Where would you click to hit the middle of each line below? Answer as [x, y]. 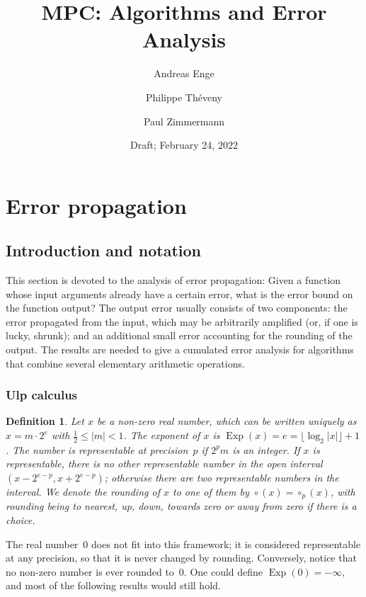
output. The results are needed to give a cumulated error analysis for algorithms [180, 349]
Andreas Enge [184, 73]
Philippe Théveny [184, 97]
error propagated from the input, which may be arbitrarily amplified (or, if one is [182, 321]
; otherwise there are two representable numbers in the [222, 478]
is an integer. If [266, 449]
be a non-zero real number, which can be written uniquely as [227, 421]
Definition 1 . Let [45, 421]
